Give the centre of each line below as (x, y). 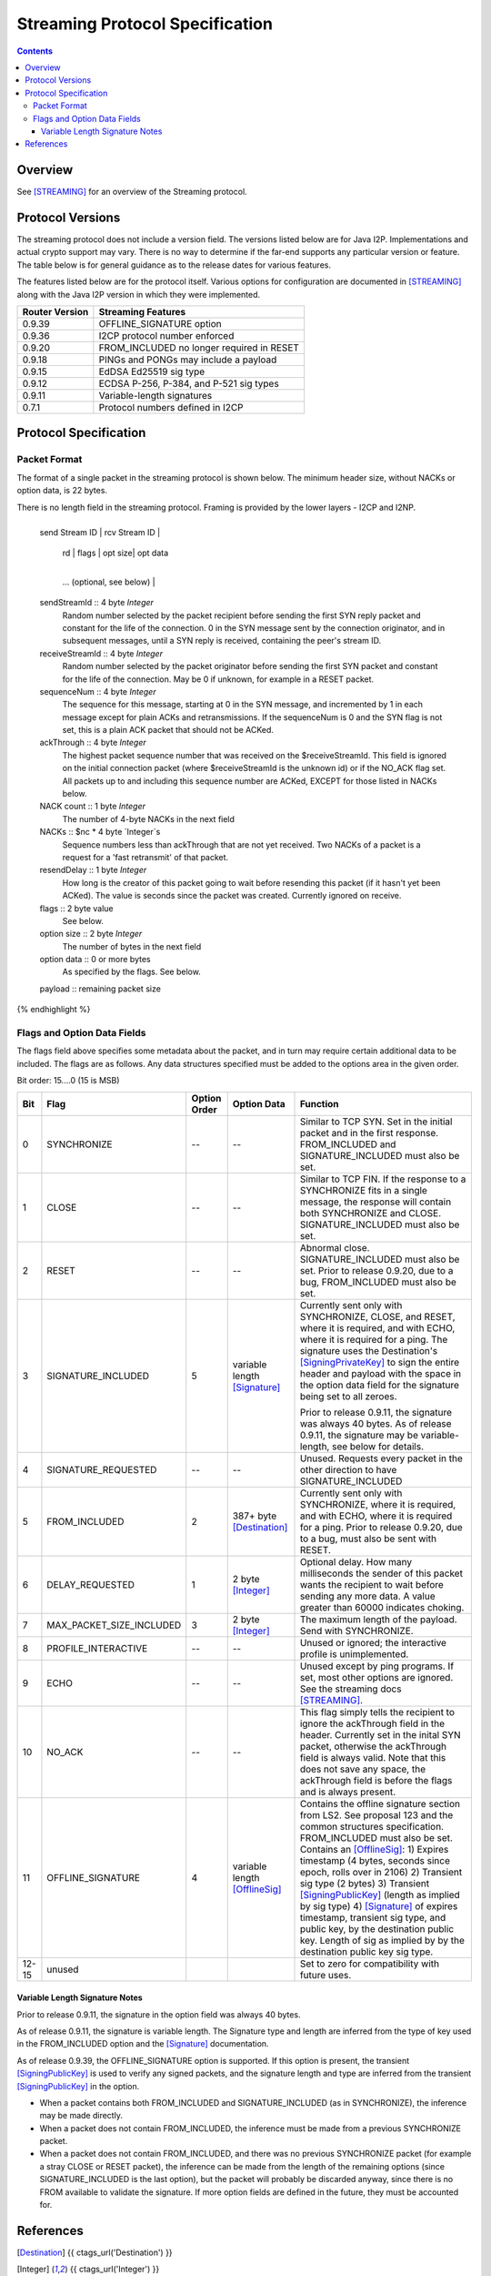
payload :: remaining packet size (100, 989)
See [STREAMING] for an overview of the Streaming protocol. (132, 192)
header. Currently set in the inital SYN (380, 1734)
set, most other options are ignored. (376, 1677)
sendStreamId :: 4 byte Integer (97, 603)
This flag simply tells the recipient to (377, 1712)
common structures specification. (372, 1826)
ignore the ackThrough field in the (372, 1723)
